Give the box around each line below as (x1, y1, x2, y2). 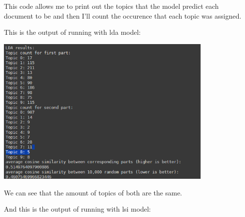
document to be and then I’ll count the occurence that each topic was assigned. (4, 10, 242, 21)
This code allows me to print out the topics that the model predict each (4, 1, 219, 11)
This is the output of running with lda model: (4, 27, 141, 37)
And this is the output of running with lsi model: (4, 204, 151, 214)
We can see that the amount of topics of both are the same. (4, 187, 183, 197)
